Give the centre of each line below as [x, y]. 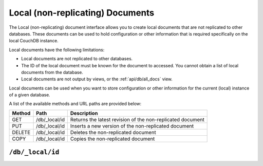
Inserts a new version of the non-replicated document [132, 126]
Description [84, 113]
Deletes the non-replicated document [113, 132]
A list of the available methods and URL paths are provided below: [75, 104]
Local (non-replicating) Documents [82, 13]
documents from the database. [52, 72]
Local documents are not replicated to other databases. [77, 59]
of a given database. [30, 95]
